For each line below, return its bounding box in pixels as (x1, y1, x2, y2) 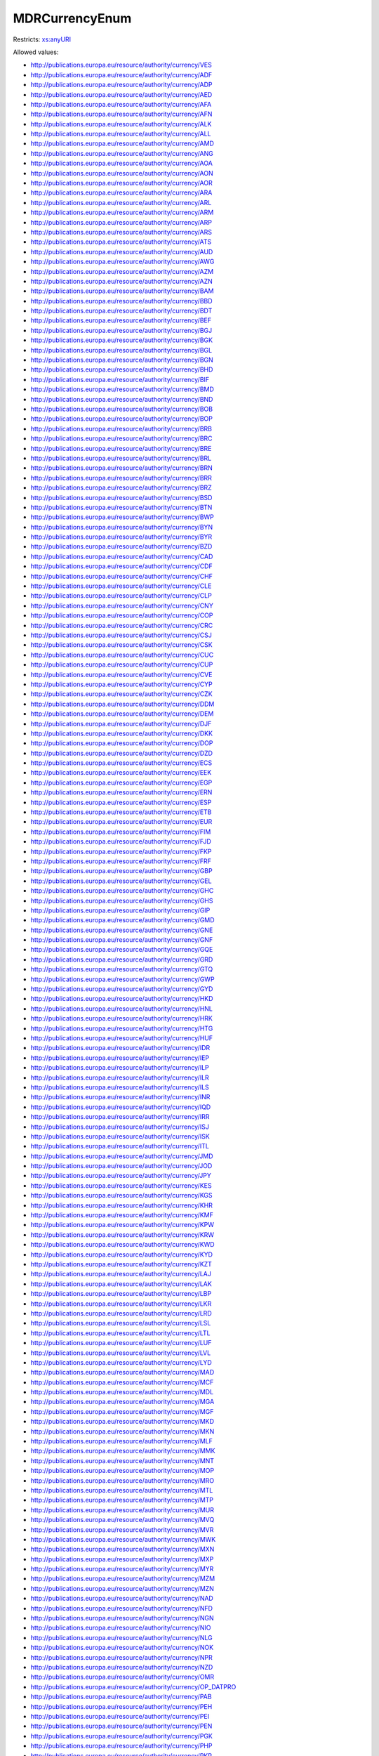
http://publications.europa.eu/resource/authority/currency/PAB (30, 1693, 212, 1701)
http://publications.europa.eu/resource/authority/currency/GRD (30, 955, 213, 964)
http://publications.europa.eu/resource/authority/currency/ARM (30, 208, 214, 217)
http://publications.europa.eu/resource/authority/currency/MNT (30, 1456, 214, 1465)
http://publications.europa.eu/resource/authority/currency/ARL (30, 198, 212, 207)
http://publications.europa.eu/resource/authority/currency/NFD (30, 1604, 213, 1612)
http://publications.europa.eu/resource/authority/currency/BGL (30, 346, 213, 354)
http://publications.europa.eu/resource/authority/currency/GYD (30, 985, 213, 993)
